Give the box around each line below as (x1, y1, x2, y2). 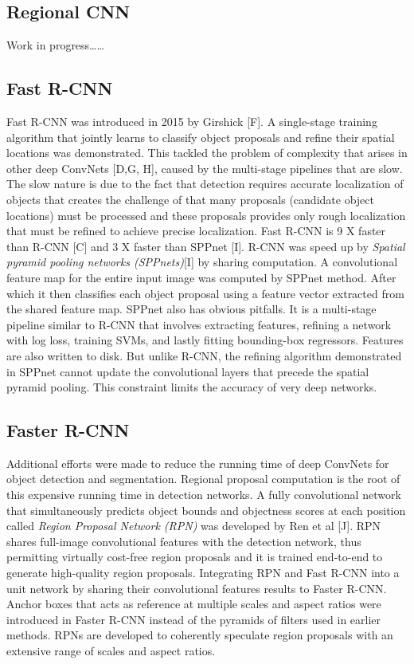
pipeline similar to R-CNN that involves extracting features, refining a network (6, 316, 392, 332)
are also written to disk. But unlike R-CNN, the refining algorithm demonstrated (6, 347, 402, 363)
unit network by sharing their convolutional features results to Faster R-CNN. (6, 580, 387, 596)
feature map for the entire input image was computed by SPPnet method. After (6, 269, 396, 285)
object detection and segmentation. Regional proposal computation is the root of (6, 470, 400, 487)
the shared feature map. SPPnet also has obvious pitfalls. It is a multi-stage (6, 301, 377, 317)
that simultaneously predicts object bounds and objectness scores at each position (6, 501, 406, 518)
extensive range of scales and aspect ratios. (6, 642, 216, 659)
